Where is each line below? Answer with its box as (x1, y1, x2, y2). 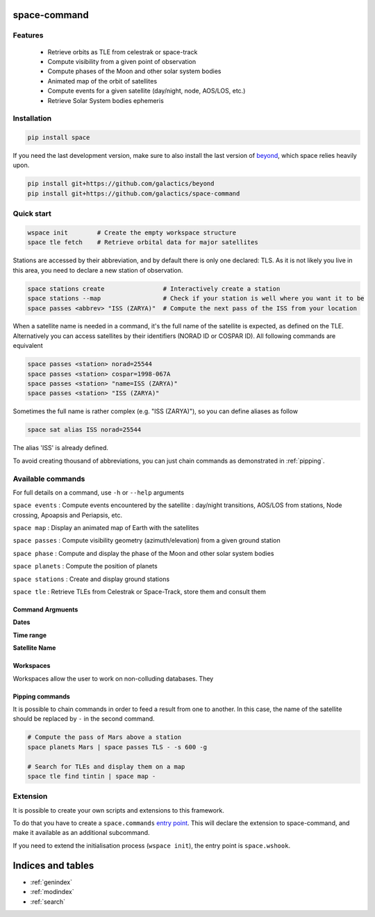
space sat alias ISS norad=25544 (27, 426, 142, 434)
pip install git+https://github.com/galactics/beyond (27, 180, 215, 188)
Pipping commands (12, 692, 71, 701)
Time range (12, 630, 47, 639)
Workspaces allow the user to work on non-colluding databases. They (12, 674, 214, 683)
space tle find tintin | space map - (27, 772, 156, 780)
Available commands (12, 474, 85, 484)
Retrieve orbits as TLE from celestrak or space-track (47, 47, 198, 56)
